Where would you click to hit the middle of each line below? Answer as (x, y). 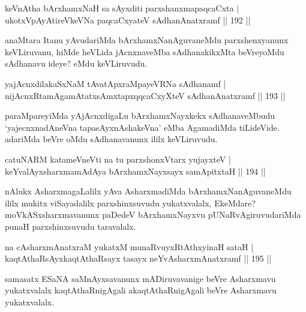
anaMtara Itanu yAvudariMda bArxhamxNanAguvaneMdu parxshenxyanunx (147, 40)
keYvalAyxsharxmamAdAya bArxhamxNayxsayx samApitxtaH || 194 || (135, 171)
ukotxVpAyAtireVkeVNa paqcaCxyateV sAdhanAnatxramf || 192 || (128, 19)
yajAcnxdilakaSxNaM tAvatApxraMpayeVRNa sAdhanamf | (115, 83)
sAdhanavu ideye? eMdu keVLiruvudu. (76, 63)
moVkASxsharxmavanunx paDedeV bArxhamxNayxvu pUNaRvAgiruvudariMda (153, 214)
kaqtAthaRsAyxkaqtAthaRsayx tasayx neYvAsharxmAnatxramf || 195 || (138, 258)
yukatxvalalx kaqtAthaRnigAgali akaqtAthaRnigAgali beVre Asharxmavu (141, 290)
